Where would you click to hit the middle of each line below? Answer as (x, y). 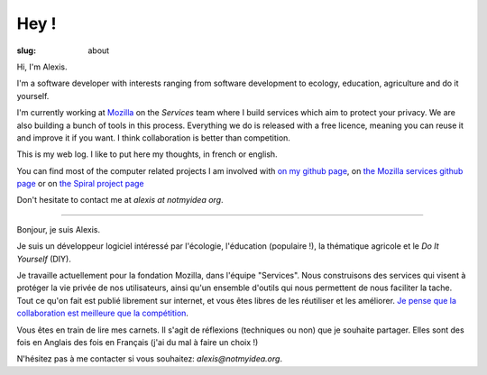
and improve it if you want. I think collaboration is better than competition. (153, 137)
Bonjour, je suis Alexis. (59, 229)
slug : (26, 50)
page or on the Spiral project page (80, 184)
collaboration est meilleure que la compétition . (103, 313)
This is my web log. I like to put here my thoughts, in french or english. (147, 154)
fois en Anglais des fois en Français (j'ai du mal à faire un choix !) (138, 342)
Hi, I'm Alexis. (42, 67)
